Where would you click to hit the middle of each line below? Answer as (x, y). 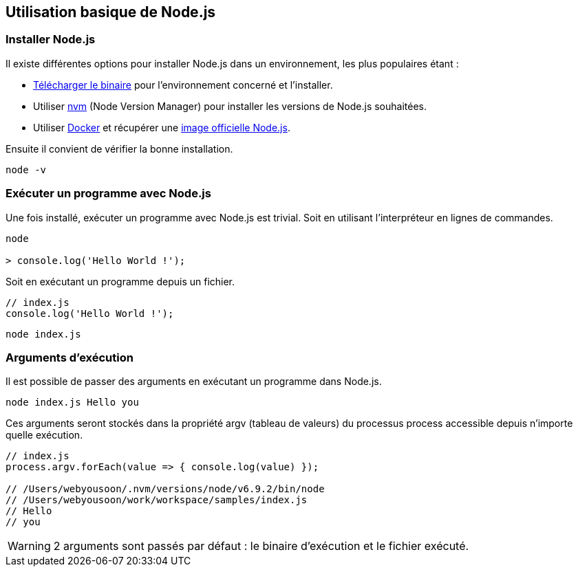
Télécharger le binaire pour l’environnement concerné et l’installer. (183, 85)
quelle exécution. (44, 435)
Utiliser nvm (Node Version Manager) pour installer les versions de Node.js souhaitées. (230, 106)
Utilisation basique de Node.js (111, 12)
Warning (29, 546)
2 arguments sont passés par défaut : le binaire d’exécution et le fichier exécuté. (261, 546)
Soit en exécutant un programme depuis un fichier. (120, 281)
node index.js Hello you (72, 403)
